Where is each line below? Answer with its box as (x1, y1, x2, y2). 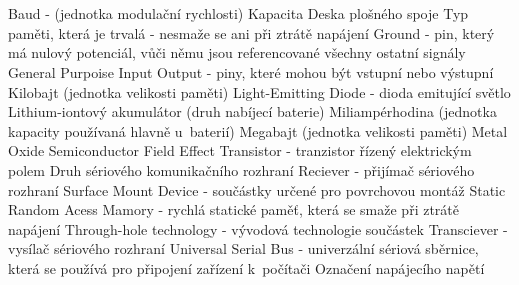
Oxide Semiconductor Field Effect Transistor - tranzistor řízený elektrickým (8, 140, 472, 161)
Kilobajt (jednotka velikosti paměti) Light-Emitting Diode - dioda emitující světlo (8, 81, 511, 102)
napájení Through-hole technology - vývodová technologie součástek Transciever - (8, 218, 508, 239)
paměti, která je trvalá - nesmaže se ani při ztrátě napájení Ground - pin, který (8, 22, 495, 43)
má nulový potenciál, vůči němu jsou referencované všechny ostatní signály (8, 42, 466, 63)
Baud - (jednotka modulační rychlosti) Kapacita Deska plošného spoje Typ (8, 3, 469, 24)
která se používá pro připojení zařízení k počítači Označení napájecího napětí (8, 257, 485, 278)
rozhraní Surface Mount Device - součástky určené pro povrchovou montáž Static (8, 179, 506, 200)
